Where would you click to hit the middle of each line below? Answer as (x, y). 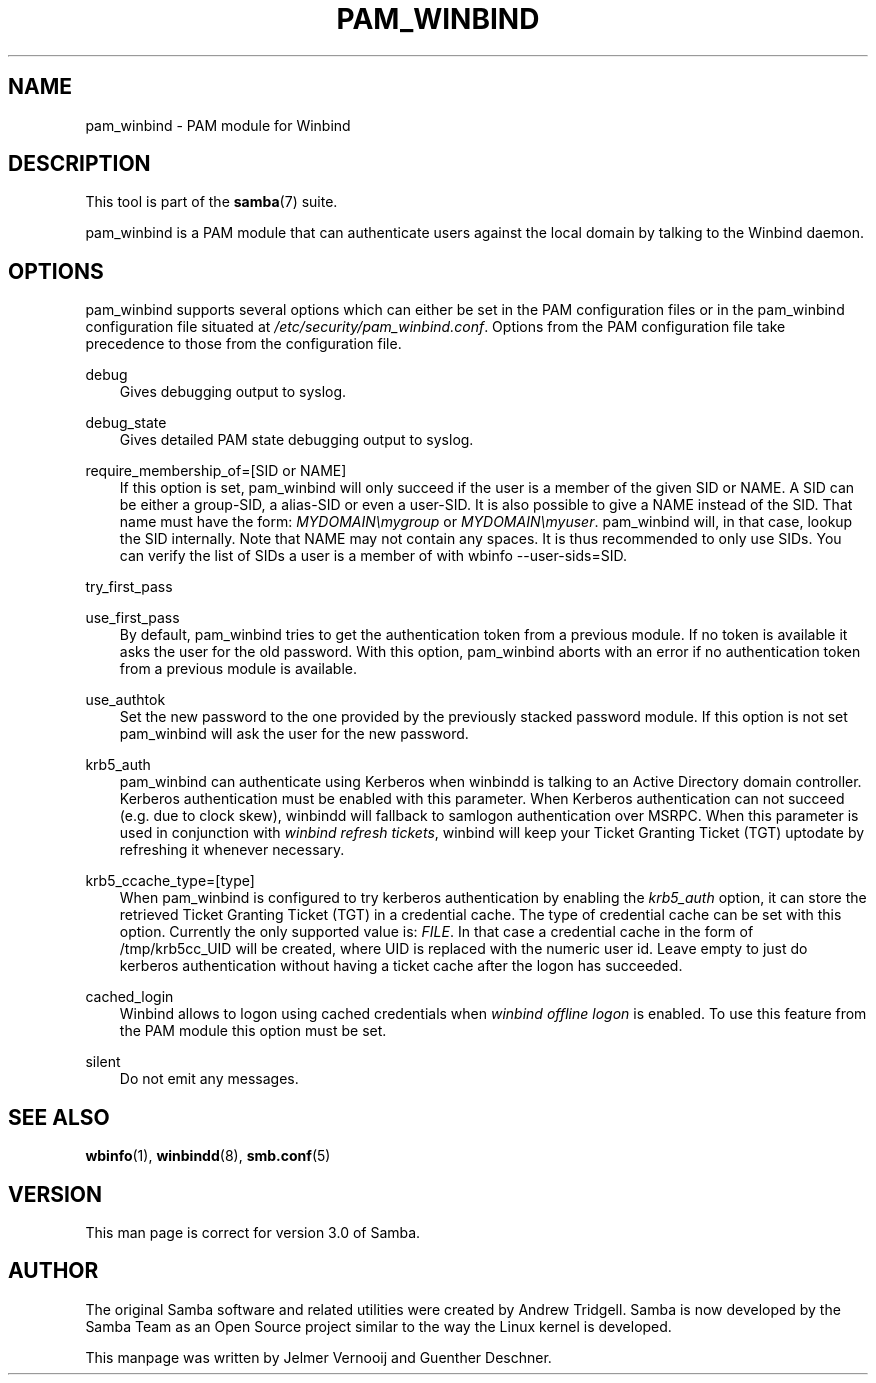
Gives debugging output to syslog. (233, 392)
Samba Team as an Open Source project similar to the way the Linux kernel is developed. (378, 1326)
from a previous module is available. (238, 669)
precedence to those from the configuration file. (243, 344)
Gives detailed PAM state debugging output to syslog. (296, 440)
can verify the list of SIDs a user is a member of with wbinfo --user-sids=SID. (373, 556)
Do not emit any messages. (209, 1079)
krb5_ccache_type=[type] (170, 881)
